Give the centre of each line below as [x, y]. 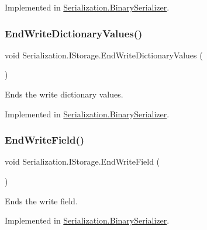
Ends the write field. [41, 201]
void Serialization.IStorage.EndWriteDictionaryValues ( [104, 55]
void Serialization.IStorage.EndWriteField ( [82, 161]
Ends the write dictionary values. [64, 94]
